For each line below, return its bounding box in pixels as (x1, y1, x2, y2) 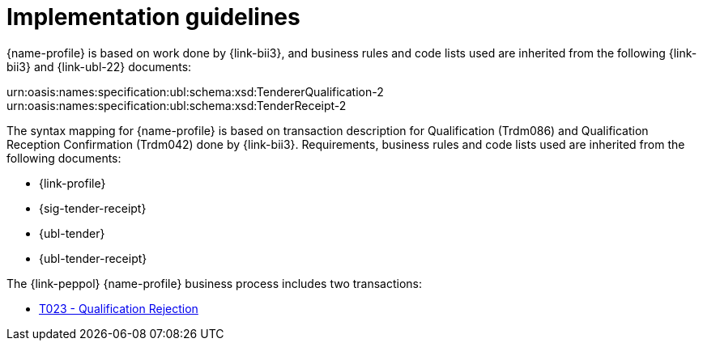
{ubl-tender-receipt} (39, 251, 147, 265)
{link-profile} (39, 176, 106, 190)
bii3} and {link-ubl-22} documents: (6, 59, 192, 74)
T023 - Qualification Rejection (39, 301, 198, 315)
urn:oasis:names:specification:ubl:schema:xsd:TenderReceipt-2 (6, 98, 347, 112)
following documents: (6, 150, 121, 165)
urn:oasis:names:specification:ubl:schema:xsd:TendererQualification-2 (6, 84, 384, 99)
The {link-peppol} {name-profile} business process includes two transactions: (6, 276, 423, 290)
